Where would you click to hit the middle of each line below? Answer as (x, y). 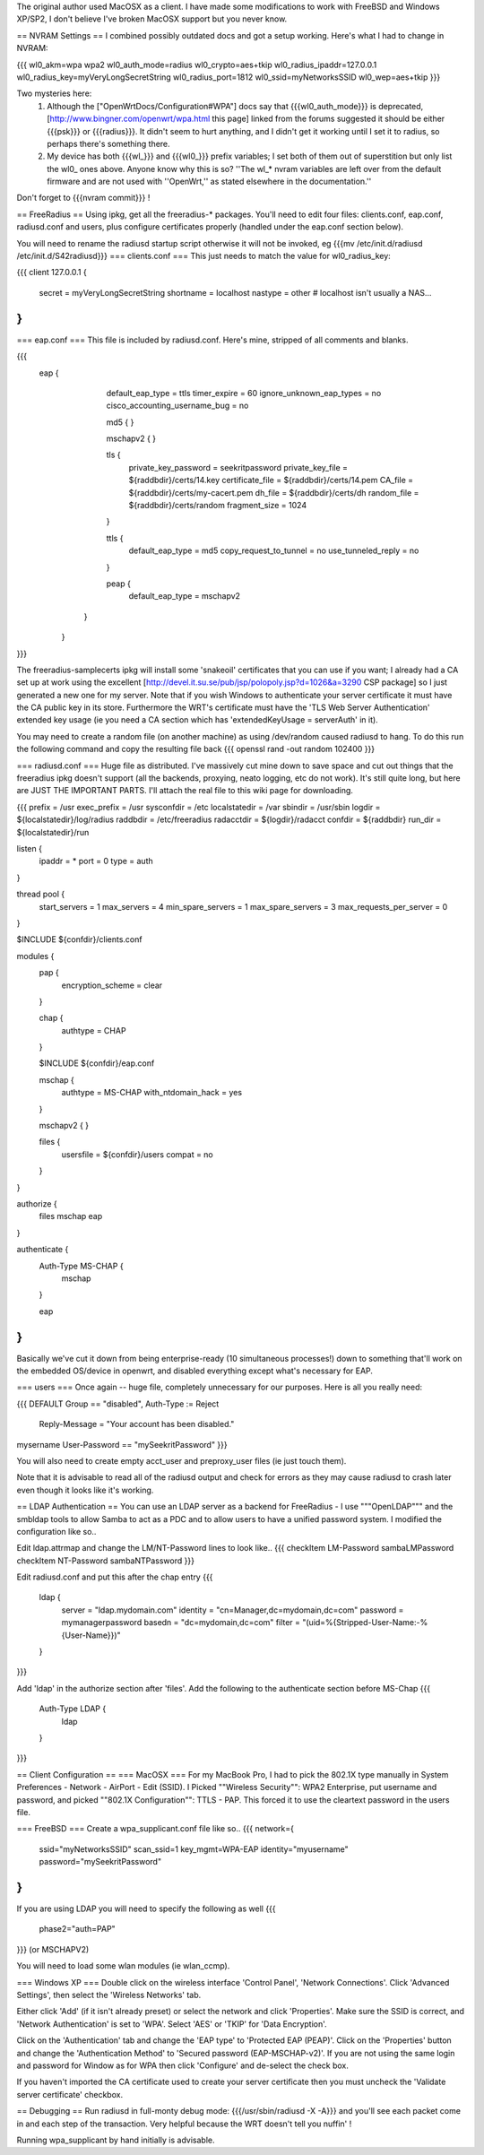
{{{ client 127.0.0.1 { (52, 273)
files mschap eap (71, 1216)
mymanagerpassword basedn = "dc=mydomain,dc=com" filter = (181, 1623)
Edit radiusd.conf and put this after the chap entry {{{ (115, 1577)
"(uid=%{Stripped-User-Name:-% (365, 1623)
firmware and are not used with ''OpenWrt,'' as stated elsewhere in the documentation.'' (209, 182)
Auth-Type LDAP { (73, 1709)
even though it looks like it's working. (85, 1490)
